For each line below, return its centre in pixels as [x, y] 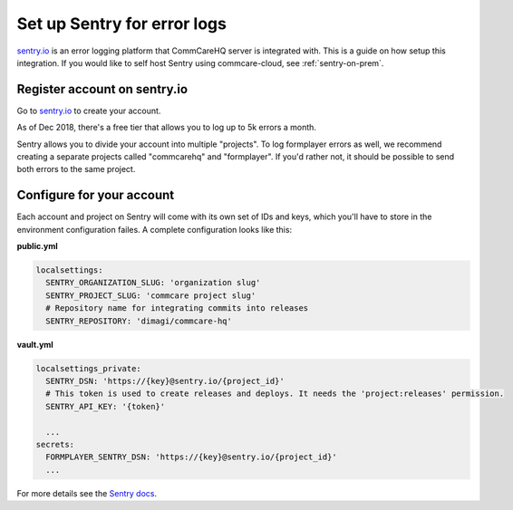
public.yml [37, 246]
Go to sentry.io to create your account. [89, 111]
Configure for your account [96, 195]
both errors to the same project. [76, 169]
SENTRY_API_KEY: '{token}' [106, 406]
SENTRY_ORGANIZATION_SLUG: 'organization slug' [153, 283]
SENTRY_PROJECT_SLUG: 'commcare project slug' [151, 295]
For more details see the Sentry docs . [87, 493]
